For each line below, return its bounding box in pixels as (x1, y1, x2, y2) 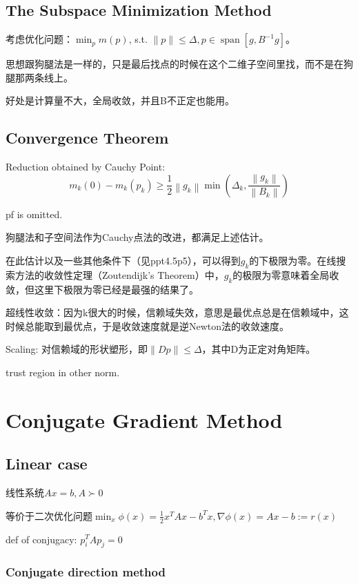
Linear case (6, 453, 88, 474)
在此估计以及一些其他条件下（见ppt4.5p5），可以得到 (6, 253, 241, 267)
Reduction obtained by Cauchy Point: (6, 159, 166, 174)
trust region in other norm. (6, 364, 120, 379)
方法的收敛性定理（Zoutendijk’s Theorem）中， (14, 267, 224, 282)
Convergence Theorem (6, 127, 169, 148)
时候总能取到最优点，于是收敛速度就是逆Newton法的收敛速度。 (6, 318, 290, 333)
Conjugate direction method (6, 563, 166, 581)
